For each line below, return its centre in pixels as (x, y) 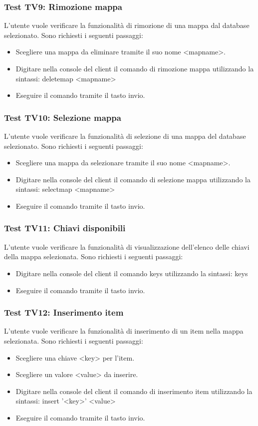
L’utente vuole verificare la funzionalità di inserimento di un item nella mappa (124, 331)
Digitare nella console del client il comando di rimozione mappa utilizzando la (135, 68)
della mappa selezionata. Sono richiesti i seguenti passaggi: (94, 256)
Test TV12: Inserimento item (64, 312)
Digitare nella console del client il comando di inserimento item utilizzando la (134, 391)
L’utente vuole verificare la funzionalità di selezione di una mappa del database (125, 136)
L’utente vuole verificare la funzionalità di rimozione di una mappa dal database (127, 25)
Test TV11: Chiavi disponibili (65, 228)
